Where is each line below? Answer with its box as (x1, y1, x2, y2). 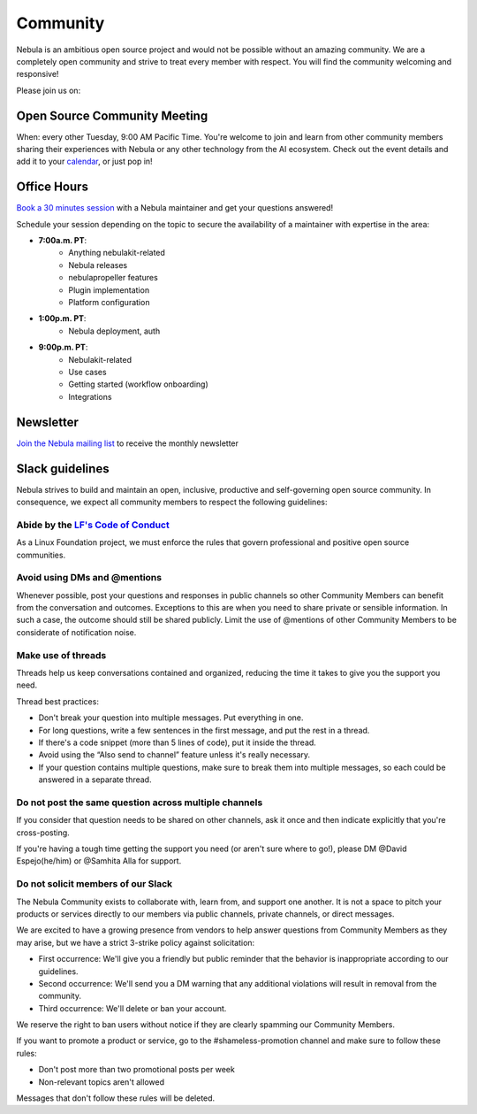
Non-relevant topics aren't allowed (38, 1076, 165, 1087)
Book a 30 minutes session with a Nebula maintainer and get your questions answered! (16, 203, 334, 213)
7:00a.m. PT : (38, 235, 87, 246)
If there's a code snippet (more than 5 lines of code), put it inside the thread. (38, 737, 317, 748)
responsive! (16, 69, 59, 80)
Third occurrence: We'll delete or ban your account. (38, 1003, 227, 1013)
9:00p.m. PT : (38, 342, 88, 353)
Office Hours (16, 180, 88, 195)
